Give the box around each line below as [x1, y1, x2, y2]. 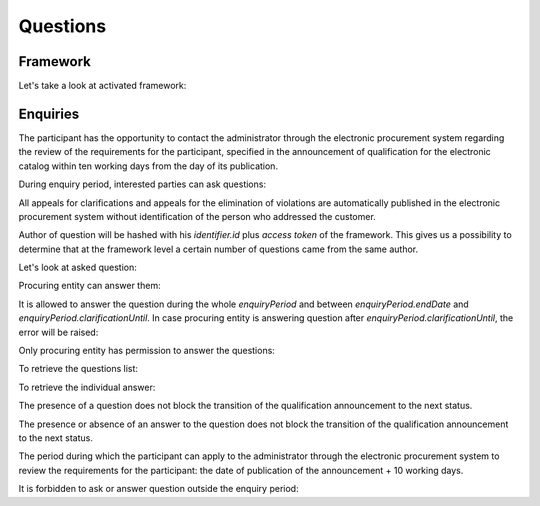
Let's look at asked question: [18, 261, 137, 274]
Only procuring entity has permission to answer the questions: [18, 345, 275, 357]
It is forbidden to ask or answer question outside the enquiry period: [18, 483, 299, 495]
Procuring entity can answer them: [18, 280, 161, 292]
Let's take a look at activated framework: [18, 80, 187, 92]
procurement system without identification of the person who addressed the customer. [18, 210, 377, 222]
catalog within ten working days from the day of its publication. [18, 160, 279, 172]
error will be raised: [18, 326, 99, 338]
